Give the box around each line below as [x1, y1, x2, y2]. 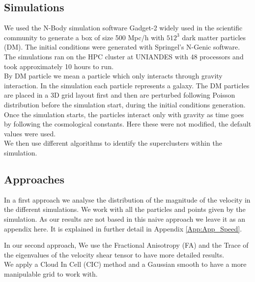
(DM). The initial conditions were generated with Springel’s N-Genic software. [4, 42, 240, 52]
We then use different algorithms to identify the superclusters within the [4, 138, 222, 148]
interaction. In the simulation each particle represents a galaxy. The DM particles [4, 80, 250, 90]
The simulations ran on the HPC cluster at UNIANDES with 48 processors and [4, 51, 244, 61]
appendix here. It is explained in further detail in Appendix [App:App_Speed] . [4, 223, 242, 233]
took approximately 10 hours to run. [4, 61, 114, 71]
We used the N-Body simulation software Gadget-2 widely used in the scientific [4, 23, 243, 33]
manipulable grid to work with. [4, 268, 98, 279]
